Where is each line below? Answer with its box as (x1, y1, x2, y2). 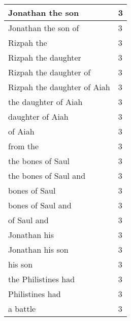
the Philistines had (8, 273, 75, 285)
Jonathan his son (8, 244, 69, 255)
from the (8, 140, 39, 152)
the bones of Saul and (8, 170, 86, 181)
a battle (8, 303, 36, 314)
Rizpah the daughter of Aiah (8, 81, 110, 93)
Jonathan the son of (8, 22, 79, 34)
